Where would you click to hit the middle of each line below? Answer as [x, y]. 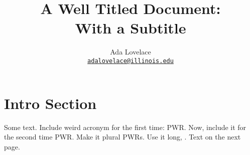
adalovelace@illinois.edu [131, 61]
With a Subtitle [131, 28]
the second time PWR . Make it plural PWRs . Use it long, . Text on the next [122, 137]
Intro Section [50, 103]
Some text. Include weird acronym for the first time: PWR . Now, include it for [125, 127]
